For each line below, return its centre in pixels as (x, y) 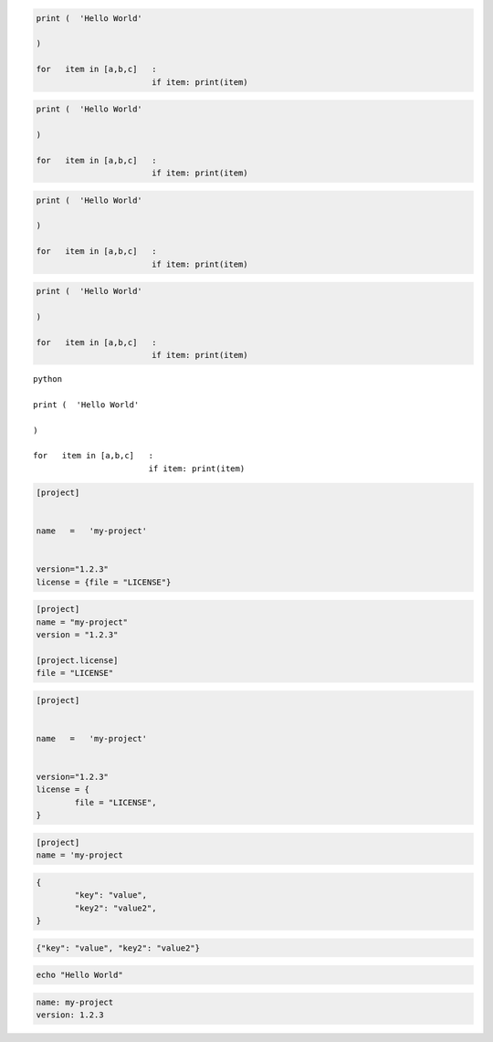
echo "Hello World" (79, 975)
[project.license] (77, 660)
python (48, 379)
